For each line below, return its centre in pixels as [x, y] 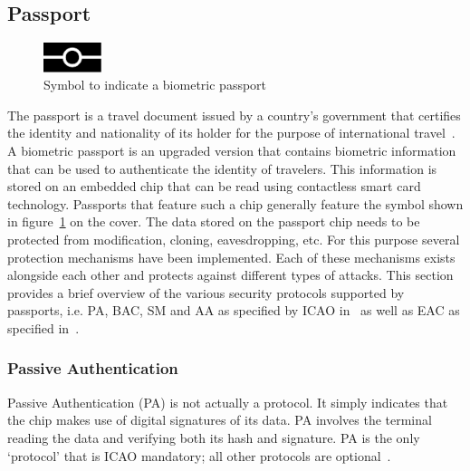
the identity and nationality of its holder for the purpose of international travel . [231, 133]
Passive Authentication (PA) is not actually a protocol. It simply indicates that [228, 402]
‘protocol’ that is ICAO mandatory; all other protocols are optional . [199, 455]
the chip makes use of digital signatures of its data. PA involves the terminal [220, 420]
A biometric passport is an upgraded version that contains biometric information [232, 150]
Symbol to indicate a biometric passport [155, 85]
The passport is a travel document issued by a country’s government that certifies [234, 115]
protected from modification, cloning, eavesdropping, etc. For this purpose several [234, 239]
